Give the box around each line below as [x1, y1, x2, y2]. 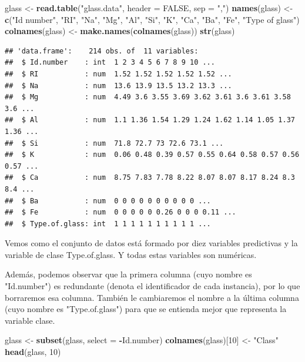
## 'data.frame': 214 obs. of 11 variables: [5, 46, 199, 55]
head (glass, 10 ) [5, 346, 61, 358]
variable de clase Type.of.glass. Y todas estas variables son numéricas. [5, 248, 257, 260]
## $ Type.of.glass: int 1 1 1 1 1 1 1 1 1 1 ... [5, 219, 211, 228]
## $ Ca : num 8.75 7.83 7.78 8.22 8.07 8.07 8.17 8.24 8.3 [5, 173, 295, 182]
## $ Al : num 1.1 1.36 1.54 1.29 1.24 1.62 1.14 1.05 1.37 [5, 116, 295, 125]
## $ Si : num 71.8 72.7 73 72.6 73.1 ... [5, 139, 224, 148]
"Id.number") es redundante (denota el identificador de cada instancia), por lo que [5, 280, 300, 292]
